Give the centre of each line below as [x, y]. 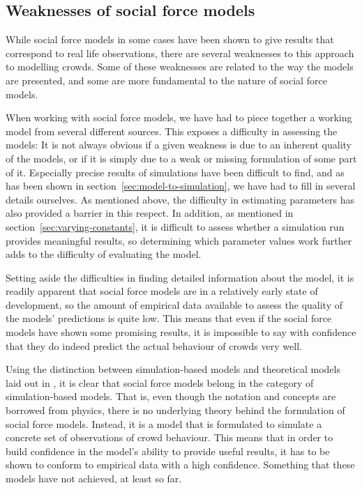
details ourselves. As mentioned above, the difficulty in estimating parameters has [180, 199]
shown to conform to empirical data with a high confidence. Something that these [180, 465]
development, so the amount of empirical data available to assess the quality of [174, 304]
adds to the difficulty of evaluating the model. [104, 254]
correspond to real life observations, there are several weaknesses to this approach [180, 53]
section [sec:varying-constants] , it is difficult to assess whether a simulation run [175, 226]
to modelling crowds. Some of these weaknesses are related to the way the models [180, 67]
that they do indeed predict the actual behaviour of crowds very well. [154, 345]
